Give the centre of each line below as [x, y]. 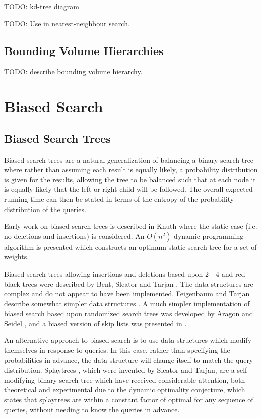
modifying [20, 379]
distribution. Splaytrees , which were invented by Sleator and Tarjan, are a [119, 370]
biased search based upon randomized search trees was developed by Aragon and [129, 313]
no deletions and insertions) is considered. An [74, 236]
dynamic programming [209, 236]
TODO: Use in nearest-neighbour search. [67, 23]
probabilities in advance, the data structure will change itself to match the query [129, 360]
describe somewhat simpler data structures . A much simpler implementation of [127, 303]
